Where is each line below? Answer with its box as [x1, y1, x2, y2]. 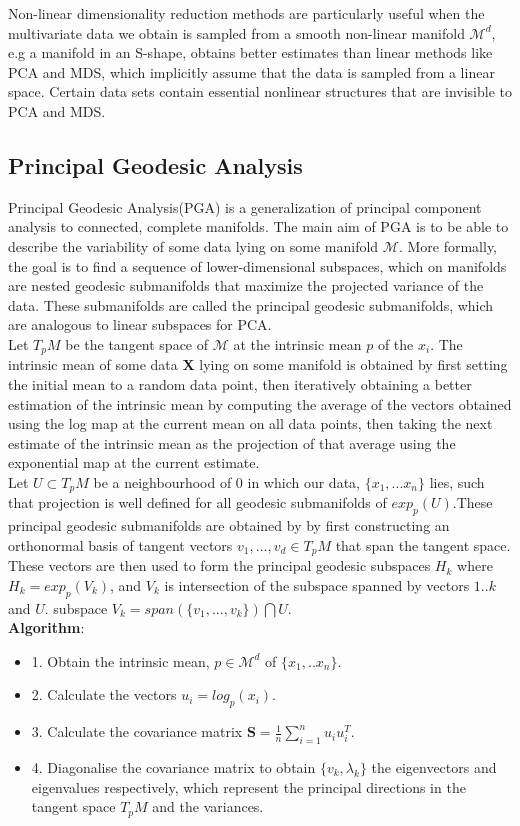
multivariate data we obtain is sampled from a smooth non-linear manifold [8, 22, 465, 43]
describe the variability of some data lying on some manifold [8, 235, 379, 256]
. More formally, [398, 235, 498, 256]
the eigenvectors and [371, 757, 497, 777]
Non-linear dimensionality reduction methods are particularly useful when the [8, 3, 485, 23]
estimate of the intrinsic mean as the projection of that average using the [8, 432, 456, 453]
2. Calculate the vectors [31, 684, 177, 705]
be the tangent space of [65, 333, 209, 354]
